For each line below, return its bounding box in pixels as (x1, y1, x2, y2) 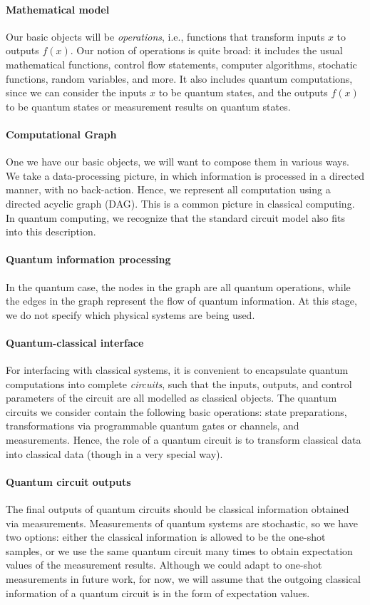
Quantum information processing (6, 252, 171, 267)
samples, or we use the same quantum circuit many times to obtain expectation (6, 543, 353, 558)
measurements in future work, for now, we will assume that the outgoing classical (6, 571, 361, 586)
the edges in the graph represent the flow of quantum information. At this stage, (6, 293, 357, 308)
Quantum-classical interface (6, 335, 144, 350)
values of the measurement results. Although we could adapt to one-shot (6, 557, 322, 572)
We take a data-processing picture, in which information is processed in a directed (6, 168, 365, 183)
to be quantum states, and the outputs (158, 85, 328, 100)
